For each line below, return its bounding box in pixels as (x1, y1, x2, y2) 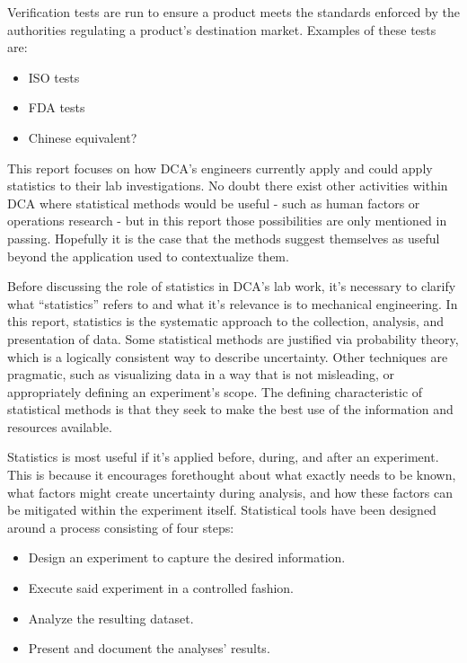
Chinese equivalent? (28, 128, 137, 146)
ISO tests (28, 67, 80, 86)
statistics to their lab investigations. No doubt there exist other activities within (7, 176, 448, 195)
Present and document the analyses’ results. (28, 639, 270, 658)
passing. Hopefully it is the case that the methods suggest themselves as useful (7, 228, 440, 247)
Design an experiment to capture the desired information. (28, 548, 346, 567)
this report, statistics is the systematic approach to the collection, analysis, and (7, 312, 445, 331)
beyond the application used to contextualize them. (7, 246, 289, 265)
